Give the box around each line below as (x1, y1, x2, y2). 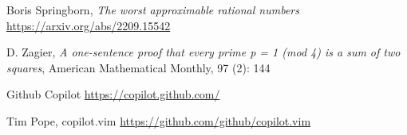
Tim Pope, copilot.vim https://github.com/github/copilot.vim (6, 112, 311, 129)
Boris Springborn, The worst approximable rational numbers (6, 2, 299, 17)
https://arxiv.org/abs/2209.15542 (6, 17, 171, 33)
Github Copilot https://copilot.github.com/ (6, 86, 220, 102)
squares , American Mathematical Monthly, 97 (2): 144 (6, 59, 271, 75)
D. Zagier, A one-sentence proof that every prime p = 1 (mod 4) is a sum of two (6, 44, 401, 60)
